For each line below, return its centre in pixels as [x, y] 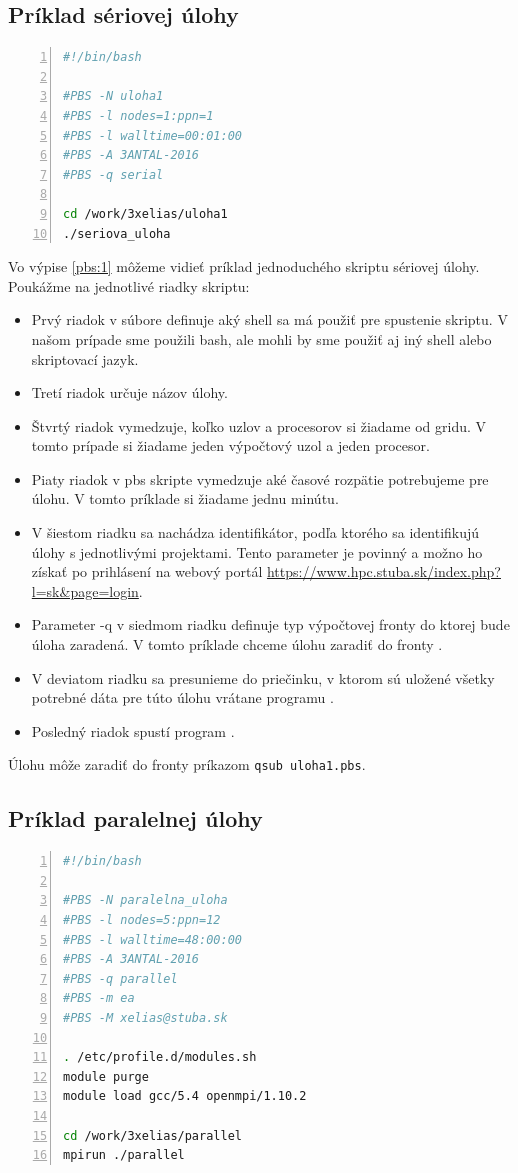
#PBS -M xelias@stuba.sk [145, 1018]
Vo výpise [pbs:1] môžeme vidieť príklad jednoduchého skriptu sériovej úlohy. [244, 266]
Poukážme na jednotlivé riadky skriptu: [129, 285]
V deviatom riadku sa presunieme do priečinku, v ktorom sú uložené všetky [263, 677]
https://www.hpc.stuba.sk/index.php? [383, 571]
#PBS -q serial [113, 174]
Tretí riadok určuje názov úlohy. [129, 392]
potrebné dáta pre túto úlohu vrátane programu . [182, 697]
